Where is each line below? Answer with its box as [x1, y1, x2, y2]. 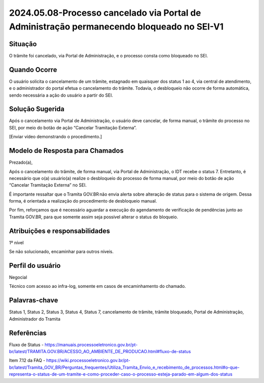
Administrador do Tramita [9, 316, 61, 322]
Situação [9, 40, 37, 48]
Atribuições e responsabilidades [9, 227, 110, 235]
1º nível [9, 239, 24, 245]
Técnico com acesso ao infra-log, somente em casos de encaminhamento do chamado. [9, 283, 186, 289]
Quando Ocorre [9, 65, 57, 74]
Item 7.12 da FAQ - [9, 357, 45, 363]
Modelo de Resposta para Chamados [9, 147, 124, 155]
